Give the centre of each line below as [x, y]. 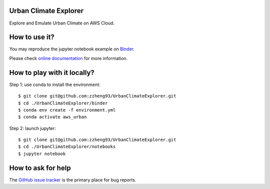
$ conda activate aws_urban [52, 117]
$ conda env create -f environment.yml [67, 110]
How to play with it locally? [52, 72]
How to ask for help [40, 168]
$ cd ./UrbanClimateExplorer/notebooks [67, 147]
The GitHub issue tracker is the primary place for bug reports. [73, 179]
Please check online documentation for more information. [68, 58]
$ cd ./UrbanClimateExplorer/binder [63, 103]
